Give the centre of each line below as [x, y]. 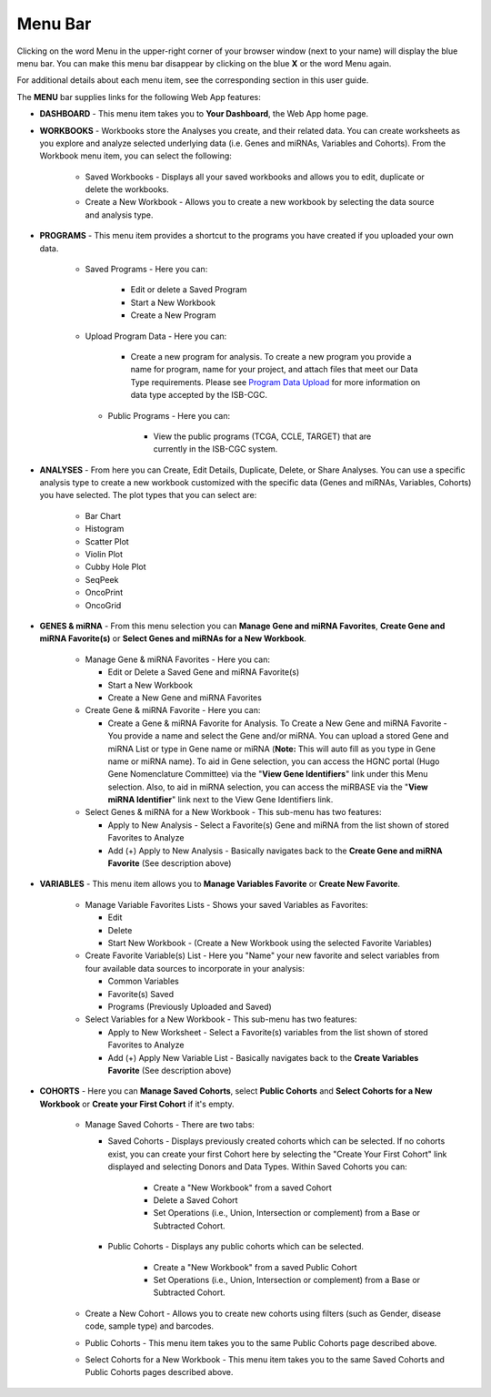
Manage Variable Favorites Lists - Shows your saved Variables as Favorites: [226, 904]
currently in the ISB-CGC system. [215, 449]
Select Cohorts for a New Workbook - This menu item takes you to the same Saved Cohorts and [265, 1359]
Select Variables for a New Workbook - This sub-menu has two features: [221, 1019]
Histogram [105, 529]
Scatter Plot [107, 541]
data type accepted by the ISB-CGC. [199, 395]
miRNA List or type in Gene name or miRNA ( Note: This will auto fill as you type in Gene [272, 749]
